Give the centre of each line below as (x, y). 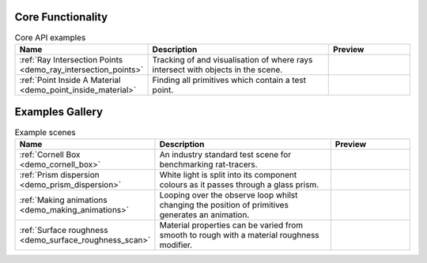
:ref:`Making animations (63, 200)
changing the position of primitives (224, 205)
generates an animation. (204, 215)
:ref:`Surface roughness (64, 230)
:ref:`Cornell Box (50, 154)
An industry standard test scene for (225, 154)
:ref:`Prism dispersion (59, 175)
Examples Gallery (59, 112)
